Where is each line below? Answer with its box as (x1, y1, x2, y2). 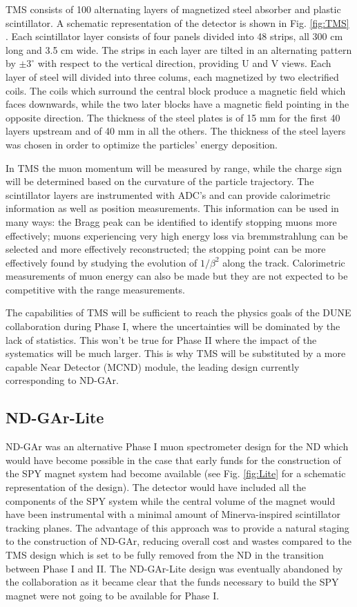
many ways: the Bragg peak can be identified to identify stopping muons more (6, 214, 337, 229)
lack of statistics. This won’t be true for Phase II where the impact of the (6, 332, 317, 347)
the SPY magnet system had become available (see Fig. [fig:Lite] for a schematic (6, 466, 346, 481)
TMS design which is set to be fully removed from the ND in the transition (6, 547, 324, 561)
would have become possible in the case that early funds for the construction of (6, 452, 341, 467)
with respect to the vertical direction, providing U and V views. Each (37, 56, 331, 70)
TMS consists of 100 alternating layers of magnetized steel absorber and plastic (6, 2, 341, 16)
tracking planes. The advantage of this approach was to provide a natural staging (6, 520, 349, 534)
